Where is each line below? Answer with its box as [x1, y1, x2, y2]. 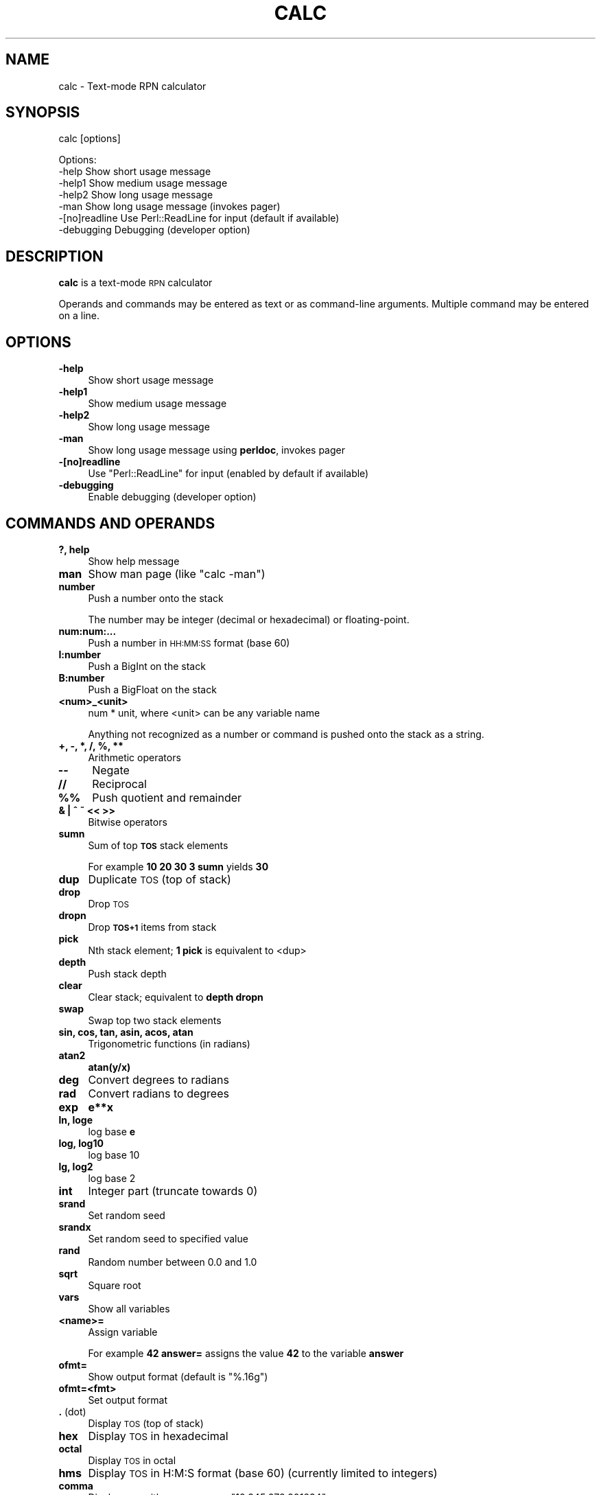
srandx [58, 1220, 91, 1233]
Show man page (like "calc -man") [88, 566, 266, 581]
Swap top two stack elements [88, 1014, 222, 1026]
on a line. [58, 310, 100, 322]
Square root [88, 1279, 141, 1291]
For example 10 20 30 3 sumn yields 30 [88, 860, 269, 872]
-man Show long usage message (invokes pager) [58, 200, 281, 213]
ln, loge [58, 1113, 93, 1126]
